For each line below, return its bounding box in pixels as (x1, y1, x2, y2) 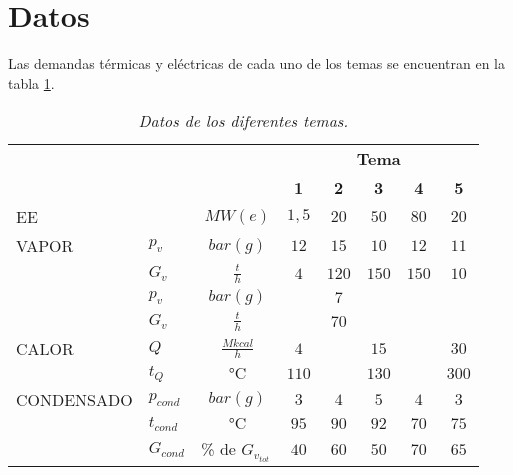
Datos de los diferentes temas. (138, 109, 349, 133)
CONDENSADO (16, 387, 133, 411)
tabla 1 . (8, 72, 55, 93)
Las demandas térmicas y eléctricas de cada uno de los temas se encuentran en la (8, 53, 505, 74)
